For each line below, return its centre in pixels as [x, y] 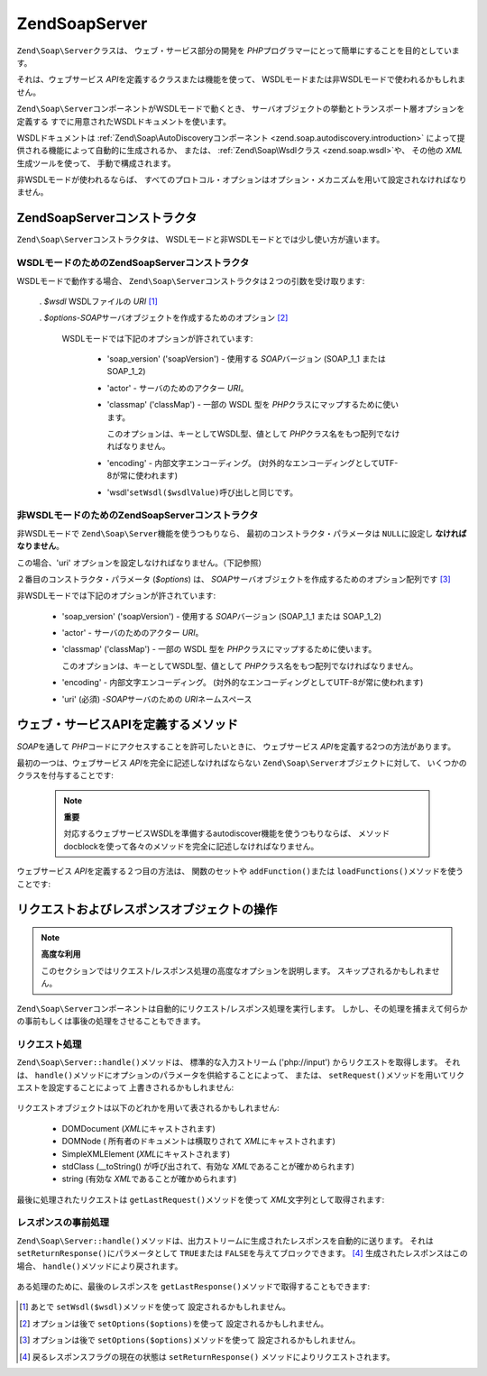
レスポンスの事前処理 [63, 1223]
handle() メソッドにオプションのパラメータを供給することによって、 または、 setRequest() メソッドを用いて [242, 1075]
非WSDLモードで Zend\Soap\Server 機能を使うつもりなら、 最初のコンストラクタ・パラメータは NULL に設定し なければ [242, 533]
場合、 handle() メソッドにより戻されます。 [100, 1266]
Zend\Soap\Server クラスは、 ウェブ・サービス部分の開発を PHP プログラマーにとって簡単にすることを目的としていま [238, 50]
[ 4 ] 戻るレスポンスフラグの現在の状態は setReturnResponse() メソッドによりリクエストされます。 [207, 1356]
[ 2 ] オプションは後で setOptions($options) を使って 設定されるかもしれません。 [174, 1323]
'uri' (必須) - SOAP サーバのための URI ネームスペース [157, 699]
